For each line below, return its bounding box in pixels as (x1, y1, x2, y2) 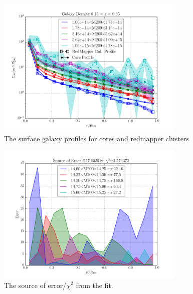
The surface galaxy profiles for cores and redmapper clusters (4, 133, 189, 143)
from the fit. (76, 279, 113, 290)
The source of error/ (4, 279, 67, 290)
